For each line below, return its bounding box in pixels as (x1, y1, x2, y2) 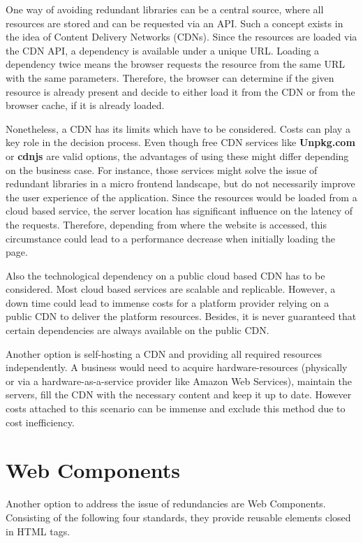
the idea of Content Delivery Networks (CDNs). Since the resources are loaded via (6, 29, 357, 44)
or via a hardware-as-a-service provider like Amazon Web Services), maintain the (6, 373, 352, 388)
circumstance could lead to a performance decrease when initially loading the (6, 231, 336, 245)
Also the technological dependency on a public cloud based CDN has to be (6, 268, 325, 282)
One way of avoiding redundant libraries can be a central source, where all (6, 2, 324, 16)
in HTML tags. (6, 523, 71, 538)
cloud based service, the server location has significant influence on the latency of (6, 203, 353, 218)
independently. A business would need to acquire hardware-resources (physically (6, 360, 348, 375)
